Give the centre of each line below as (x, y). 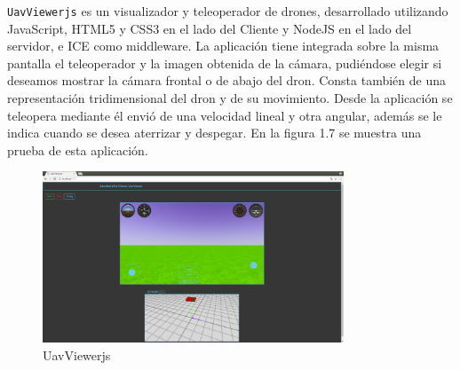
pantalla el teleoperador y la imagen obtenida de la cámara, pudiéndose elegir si (225, 63)
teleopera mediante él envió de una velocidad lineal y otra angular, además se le (225, 115)
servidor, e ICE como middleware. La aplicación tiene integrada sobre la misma (223, 46)
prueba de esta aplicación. (78, 150)
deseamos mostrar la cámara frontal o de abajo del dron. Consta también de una (226, 80)
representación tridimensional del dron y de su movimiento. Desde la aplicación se (230, 98)
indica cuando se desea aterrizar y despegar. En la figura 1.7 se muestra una (214, 133)
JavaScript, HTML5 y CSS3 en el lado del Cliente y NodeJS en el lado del (210, 28)
